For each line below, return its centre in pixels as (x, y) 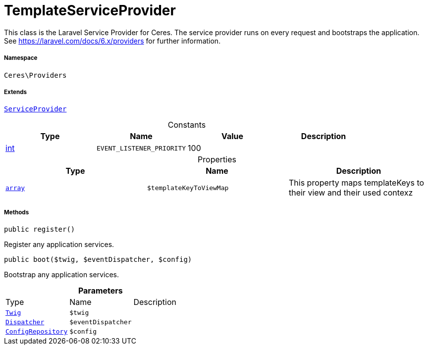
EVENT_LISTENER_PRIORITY (141, 148)
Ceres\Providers (35, 75)
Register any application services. (59, 245)
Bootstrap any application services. (61, 275)
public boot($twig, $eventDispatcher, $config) (98, 260)
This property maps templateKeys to (356, 183)
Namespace (21, 58)
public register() (40, 229)
